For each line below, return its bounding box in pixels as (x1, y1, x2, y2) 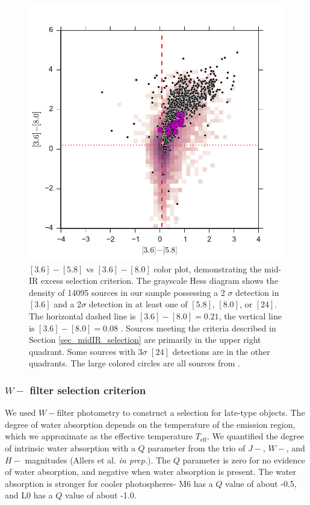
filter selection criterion (29, 382, 146, 397)
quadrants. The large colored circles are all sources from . (29, 357, 240, 369)
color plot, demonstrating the (153, 262, 262, 275)
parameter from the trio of (147, 441, 246, 454)
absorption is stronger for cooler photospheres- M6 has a (5, 477, 213, 489)
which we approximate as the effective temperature (5, 430, 193, 442)
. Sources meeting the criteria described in (120, 321, 276, 334)
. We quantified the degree (207, 430, 305, 442)
